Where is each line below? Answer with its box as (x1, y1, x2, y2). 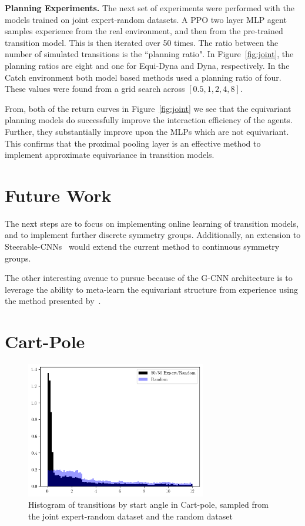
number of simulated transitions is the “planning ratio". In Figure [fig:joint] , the (5, 48, 294, 60)
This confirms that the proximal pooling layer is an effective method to (5, 137, 261, 149)
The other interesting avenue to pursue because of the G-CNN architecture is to (5, 272, 293, 284)
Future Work (5, 183, 112, 207)
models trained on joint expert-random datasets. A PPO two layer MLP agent (5, 13, 287, 25)
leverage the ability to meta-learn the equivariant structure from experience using (5, 283, 298, 295)
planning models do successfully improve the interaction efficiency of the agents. (5, 114, 293, 126)
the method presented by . (5, 295, 101, 307)
